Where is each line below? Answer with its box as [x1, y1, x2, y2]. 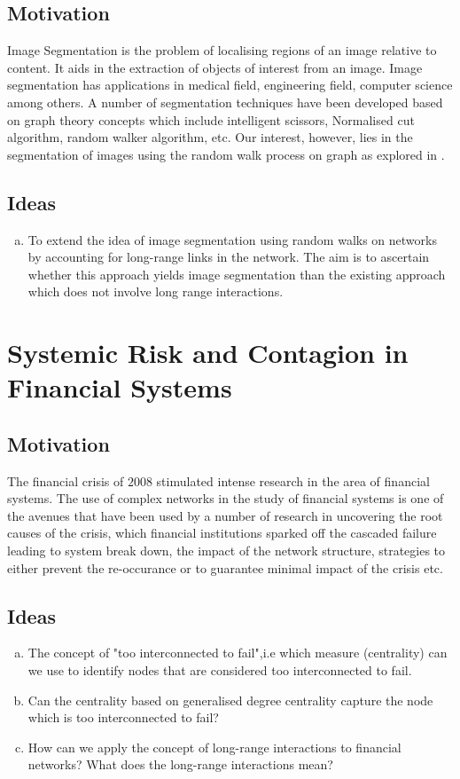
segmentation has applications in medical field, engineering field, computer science [7, 75, 453, 94]
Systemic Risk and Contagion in [7, 334, 409, 371]
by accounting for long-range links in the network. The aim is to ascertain [27, 248, 430, 266]
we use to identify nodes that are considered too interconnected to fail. [27, 661, 412, 680]
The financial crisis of [7, 471, 124, 490]
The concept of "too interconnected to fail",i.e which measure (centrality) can [27, 643, 448, 662]
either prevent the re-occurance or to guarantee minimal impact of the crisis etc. [7, 558, 443, 577]
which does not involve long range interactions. [27, 282, 284, 301]
